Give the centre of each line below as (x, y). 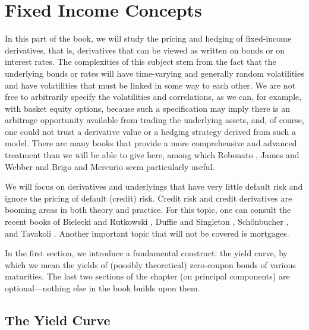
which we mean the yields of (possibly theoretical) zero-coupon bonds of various (150, 264)
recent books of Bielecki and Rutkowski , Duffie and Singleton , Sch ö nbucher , (147, 221)
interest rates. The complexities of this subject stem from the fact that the (141, 62)
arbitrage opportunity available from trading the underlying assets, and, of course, (154, 120)
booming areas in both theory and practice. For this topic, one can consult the (148, 210)
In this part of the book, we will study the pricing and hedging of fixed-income (148, 38)
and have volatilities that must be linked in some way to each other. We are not (150, 85)
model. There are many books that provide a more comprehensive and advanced (151, 143)
